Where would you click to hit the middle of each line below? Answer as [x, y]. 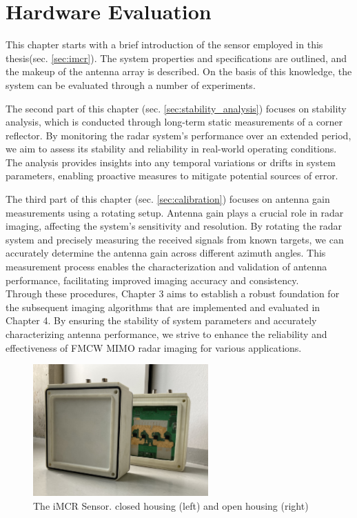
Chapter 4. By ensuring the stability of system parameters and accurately [161, 320]
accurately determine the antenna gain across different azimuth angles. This [166, 253]
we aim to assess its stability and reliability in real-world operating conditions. [171, 149]
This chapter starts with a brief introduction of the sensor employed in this [164, 44]
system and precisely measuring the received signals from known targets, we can [175, 239]
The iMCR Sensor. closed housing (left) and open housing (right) [171, 505]
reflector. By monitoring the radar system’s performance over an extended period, [178, 135]
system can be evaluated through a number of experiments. [131, 84]
